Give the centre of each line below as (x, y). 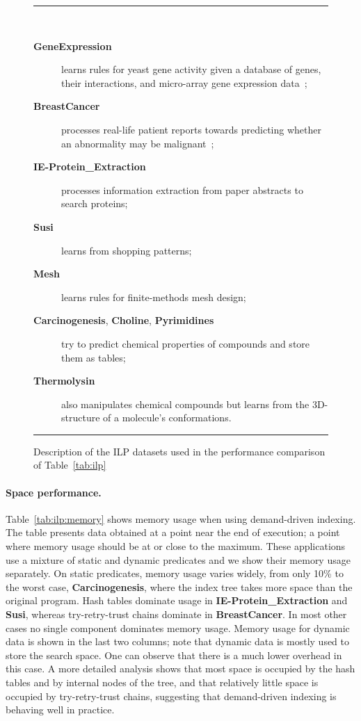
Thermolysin (64, 381)
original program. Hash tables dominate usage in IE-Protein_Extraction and (177, 600)
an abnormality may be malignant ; (138, 143)
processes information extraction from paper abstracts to (182, 189)
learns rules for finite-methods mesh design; (154, 297)
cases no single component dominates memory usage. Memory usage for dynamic (178, 627)
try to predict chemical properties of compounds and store (186, 343)
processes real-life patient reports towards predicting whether (191, 129)
